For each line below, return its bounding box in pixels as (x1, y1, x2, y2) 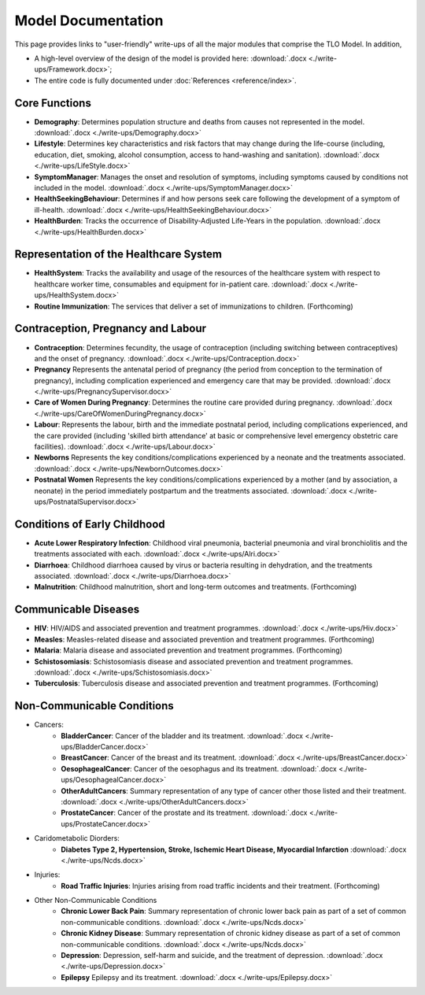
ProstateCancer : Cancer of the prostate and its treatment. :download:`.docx (61, 808, 308, 818)
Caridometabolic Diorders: (34, 834, 120, 843)
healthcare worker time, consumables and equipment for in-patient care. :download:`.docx (34, 279, 328, 289)
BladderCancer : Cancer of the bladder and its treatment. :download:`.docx (61, 731, 303, 740)
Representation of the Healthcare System (14, 248, 222, 261)
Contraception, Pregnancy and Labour (14, 322, 207, 335)
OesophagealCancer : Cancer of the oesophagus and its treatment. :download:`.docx (61, 764, 338, 773)
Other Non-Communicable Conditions (34, 896, 157, 905)
